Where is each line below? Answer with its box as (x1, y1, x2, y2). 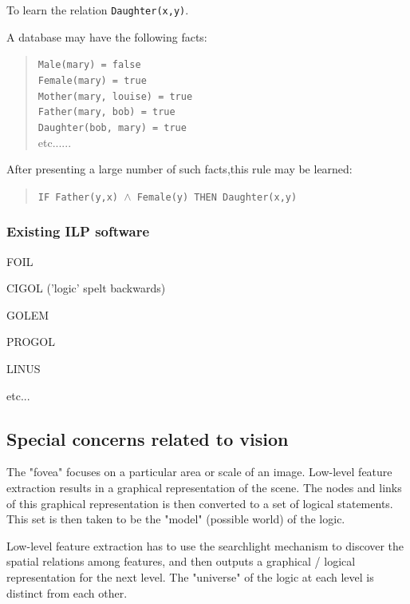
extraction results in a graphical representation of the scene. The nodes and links (6, 479, 402, 495)
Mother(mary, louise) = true (37, 90, 193, 102)
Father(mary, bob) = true (37, 106, 175, 118)
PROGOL (6, 333, 55, 350)
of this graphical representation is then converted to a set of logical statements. (6, 495, 393, 511)
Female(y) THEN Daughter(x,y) (136, 191, 298, 203)
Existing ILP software (6, 221, 150, 241)
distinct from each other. (6, 584, 128, 601)
